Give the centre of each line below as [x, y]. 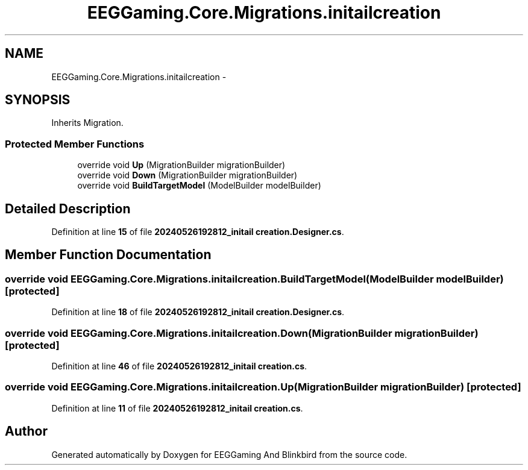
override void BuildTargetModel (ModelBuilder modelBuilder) [199, 186]
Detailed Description [68, 208]
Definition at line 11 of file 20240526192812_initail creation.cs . [177, 408]
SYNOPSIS [38, 100]
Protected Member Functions [75, 144]
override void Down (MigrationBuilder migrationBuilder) [187, 175]
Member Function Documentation [108, 255]
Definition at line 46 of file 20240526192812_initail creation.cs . [179, 366]
